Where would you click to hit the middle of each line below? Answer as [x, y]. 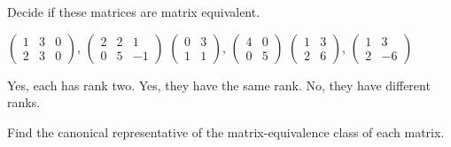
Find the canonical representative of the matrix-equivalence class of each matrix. [226, 132]
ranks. [24, 102]
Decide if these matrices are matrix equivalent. [134, 12]
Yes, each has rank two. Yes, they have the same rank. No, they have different [219, 85]
